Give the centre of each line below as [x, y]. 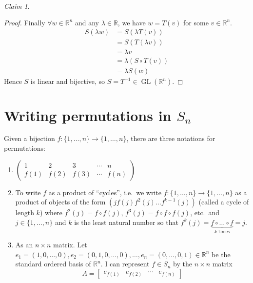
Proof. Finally [25, 22]
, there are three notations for [171, 138]
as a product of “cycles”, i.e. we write [105, 192]
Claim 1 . [17, 6]
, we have [132, 22]
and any [87, 22]
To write [28, 192]
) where [51, 212]
